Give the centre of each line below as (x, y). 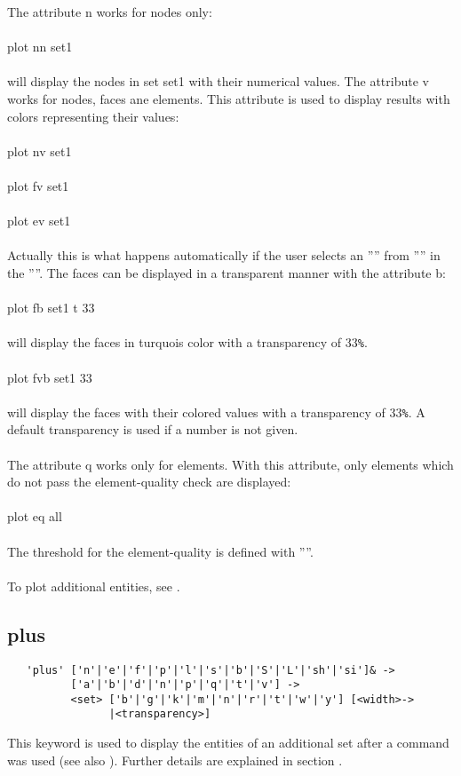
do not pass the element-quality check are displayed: (149, 482)
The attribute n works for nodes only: (110, 12)
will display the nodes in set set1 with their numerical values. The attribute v (218, 81)
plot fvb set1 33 (50, 377)
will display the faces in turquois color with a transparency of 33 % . (187, 342)
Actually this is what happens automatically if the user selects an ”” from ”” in (224, 255)
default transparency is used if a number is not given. (153, 429)
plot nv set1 (40, 150)
